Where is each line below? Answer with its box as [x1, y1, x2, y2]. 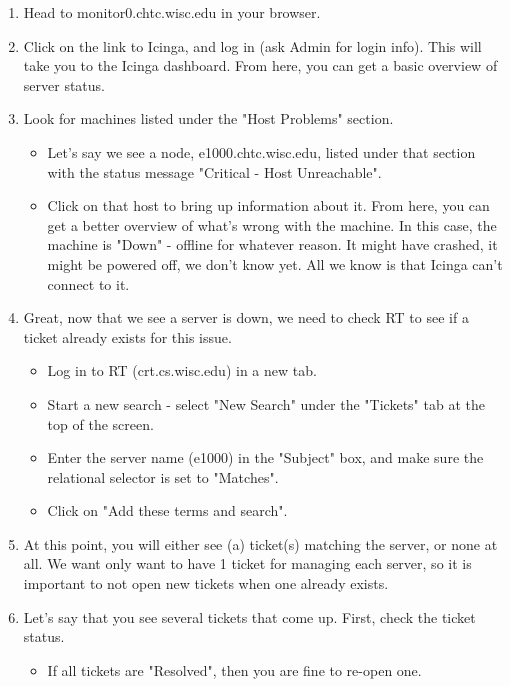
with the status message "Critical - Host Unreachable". [47, 161, 382, 182]
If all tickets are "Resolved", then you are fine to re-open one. [47, 659, 422, 680]
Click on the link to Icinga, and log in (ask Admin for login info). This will [23, 35, 482, 56]
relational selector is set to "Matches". [47, 466, 279, 487]
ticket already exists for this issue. [23, 326, 232, 347]
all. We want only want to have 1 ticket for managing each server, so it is [23, 553, 472, 574]
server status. [23, 74, 105, 95]
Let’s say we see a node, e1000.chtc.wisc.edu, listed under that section [47, 141, 476, 162]
